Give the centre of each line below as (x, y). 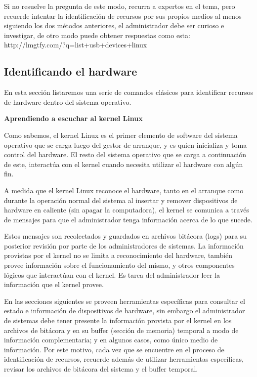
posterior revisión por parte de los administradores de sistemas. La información (124, 245)
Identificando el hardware (71, 71)
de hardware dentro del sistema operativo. (68, 102)
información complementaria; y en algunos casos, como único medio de (111, 340)
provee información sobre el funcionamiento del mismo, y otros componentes (119, 265)
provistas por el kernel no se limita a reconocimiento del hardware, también (118, 255)
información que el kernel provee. (54, 284)
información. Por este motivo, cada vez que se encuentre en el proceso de (114, 349)
